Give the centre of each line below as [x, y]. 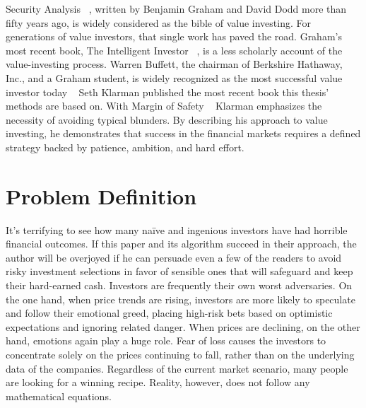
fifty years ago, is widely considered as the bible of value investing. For [158, 22]
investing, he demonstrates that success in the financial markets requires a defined [183, 133]
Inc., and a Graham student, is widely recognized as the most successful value [174, 77]
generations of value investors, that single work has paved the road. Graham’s [174, 36]
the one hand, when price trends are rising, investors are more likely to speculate [181, 299]
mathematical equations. [59, 396]
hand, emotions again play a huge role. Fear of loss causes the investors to [166, 340]
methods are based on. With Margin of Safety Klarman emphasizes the [164, 106]
